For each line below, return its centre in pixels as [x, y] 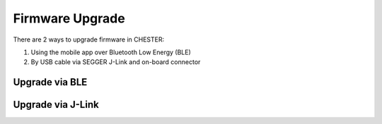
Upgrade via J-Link [56, 105]
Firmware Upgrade [69, 18]
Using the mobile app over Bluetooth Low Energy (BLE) [111, 52]
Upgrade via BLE [50, 82]
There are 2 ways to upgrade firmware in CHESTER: [89, 39]
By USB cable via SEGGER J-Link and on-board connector [116, 62]
